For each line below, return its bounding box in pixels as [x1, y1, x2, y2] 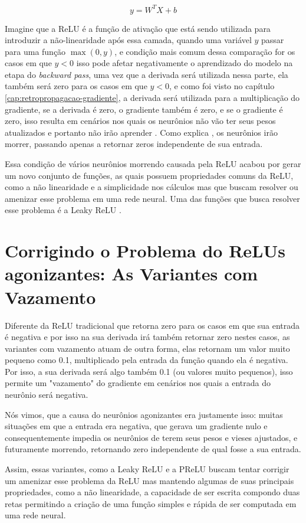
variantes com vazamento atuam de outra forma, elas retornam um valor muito [5, 342, 290, 354]
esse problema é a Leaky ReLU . [5, 204, 121, 216]
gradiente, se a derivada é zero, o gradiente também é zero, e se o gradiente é [5, 103, 283, 115]
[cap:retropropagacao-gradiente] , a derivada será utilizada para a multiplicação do [5, 91, 300, 104]
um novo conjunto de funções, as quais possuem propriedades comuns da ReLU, [5, 169, 294, 181]
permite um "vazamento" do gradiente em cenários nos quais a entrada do [5, 377, 271, 389]
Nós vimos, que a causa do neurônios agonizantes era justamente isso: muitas [5, 408, 283, 420]
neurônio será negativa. [5, 388, 88, 401]
